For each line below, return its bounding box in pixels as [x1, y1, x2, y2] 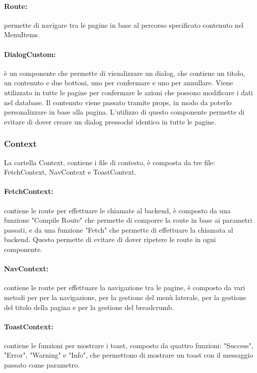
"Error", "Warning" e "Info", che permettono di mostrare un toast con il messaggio [4, 350, 253, 360]
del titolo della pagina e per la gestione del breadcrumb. [4, 302, 174, 312]
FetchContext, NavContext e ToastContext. [4, 167, 136, 177]
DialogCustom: [4, 49, 56, 59]
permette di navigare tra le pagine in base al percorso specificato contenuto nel [4, 19, 244, 30]
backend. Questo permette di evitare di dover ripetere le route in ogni [4, 234, 216, 245]
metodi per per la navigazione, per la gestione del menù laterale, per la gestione [4, 292, 246, 302]
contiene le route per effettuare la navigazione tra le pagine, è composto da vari [4, 282, 245, 293]
